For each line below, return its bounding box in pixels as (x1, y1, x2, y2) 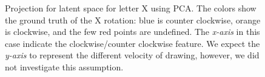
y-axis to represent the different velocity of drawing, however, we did (5, 49, 260, 61)
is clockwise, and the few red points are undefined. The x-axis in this (5, 25, 260, 38)
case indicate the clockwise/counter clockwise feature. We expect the (5, 37, 260, 49)
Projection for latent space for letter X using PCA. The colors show (5, 2, 257, 14)
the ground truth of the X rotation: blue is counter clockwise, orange (5, 13, 261, 26)
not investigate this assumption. (5, 60, 124, 73)
